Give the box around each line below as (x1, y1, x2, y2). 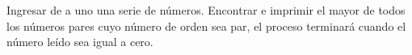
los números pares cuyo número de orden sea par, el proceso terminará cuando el (6, 17, 406, 34)
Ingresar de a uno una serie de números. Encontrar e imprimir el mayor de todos (6, 2, 406, 18)
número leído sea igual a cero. (6, 33, 153, 50)
